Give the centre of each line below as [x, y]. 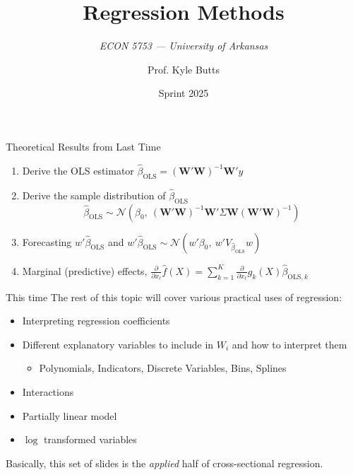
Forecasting [47, 241]
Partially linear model [70, 415]
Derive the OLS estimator [78, 170]
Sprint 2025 [184, 93]
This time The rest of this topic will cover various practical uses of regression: [174, 297]
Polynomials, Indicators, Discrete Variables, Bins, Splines [163, 368]
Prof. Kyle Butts [184, 69]
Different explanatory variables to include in [118, 344]
